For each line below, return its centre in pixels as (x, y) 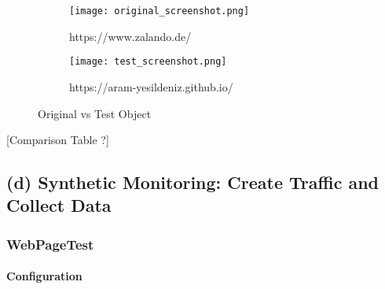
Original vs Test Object (95, 113)
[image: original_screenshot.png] (159, 11)
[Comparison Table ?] (58, 140)
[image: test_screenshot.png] (148, 62)
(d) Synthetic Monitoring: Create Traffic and (193, 182)
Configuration (44, 276)
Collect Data (59, 205)
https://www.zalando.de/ (130, 36)
